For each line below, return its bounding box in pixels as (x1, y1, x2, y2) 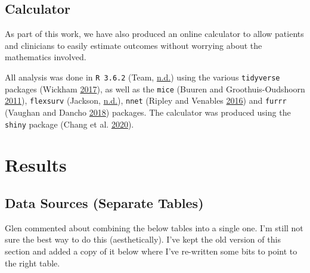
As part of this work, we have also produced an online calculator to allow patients (5, 27, 304, 40)
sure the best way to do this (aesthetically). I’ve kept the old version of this (5, 233, 281, 246)
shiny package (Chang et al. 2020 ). (5, 117, 134, 130)
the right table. (5, 256, 60, 269)
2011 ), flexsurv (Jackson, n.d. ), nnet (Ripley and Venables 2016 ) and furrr (5, 94, 287, 107)
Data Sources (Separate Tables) (5, 193, 204, 212)
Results (5, 153, 67, 177)
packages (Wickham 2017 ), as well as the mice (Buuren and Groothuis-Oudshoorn (5, 82, 305, 95)
